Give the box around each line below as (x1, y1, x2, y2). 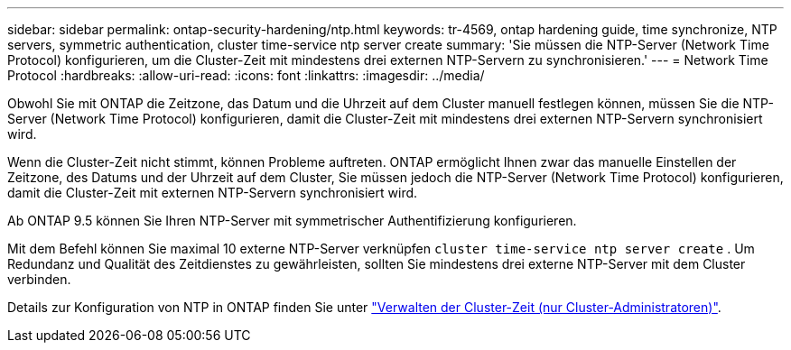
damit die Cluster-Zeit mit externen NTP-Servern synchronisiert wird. (7, 185, 418, 200)
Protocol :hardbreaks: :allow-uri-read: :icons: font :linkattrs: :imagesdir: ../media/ (7, 68, 485, 83)
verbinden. (7, 272, 71, 287)
